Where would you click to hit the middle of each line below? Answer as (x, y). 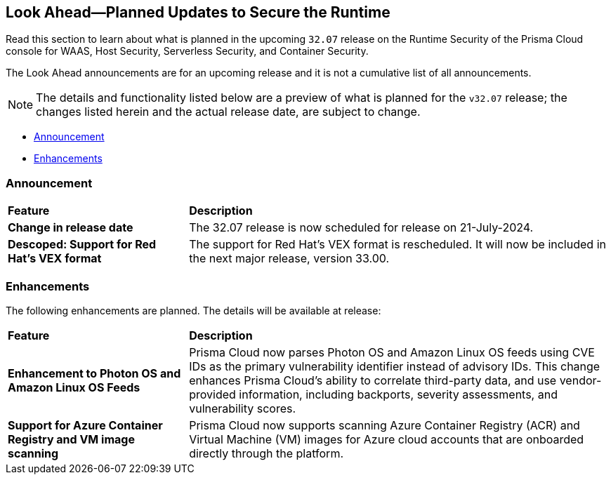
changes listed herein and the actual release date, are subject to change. (228, 112)
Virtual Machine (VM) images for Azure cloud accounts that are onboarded (387, 439)
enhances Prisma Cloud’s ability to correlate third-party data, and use (373, 380)
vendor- (580, 380)
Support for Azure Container (85, 425)
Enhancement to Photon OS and (94, 373)
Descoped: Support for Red (82, 245)
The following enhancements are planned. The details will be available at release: (193, 310)
